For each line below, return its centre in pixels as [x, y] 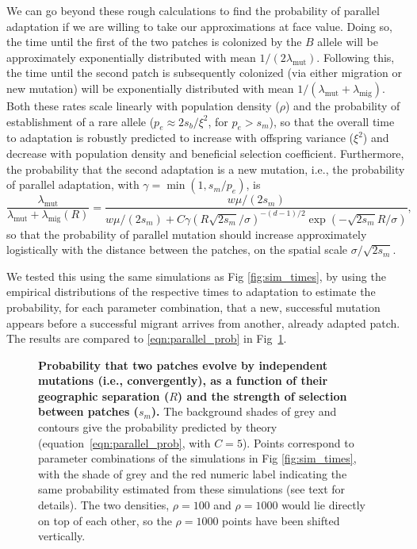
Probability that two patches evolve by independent [183, 365]
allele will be [348, 42]
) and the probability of [343, 105]
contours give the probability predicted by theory [158, 427]
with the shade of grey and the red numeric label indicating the [193, 473]
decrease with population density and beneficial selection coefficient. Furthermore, [205, 153]
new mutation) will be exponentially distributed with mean [150, 88]
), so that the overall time [332, 121]
